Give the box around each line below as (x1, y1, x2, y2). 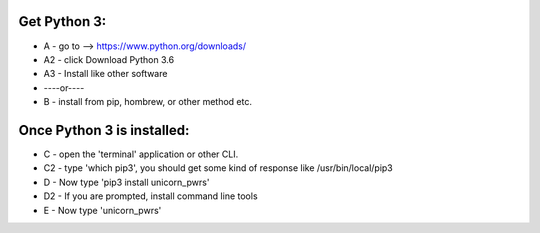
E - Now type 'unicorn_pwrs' (43, 204, 162, 216)
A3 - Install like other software (43, 68, 168, 80)
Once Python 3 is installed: (18, 121, 190, 139)
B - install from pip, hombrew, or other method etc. (43, 96, 252, 108)
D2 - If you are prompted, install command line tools (43, 190, 259, 202)
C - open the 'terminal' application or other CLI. (43, 148, 239, 160)
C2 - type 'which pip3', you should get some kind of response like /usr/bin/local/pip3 (43, 162, 394, 174)
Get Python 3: (18, 13, 107, 30)
